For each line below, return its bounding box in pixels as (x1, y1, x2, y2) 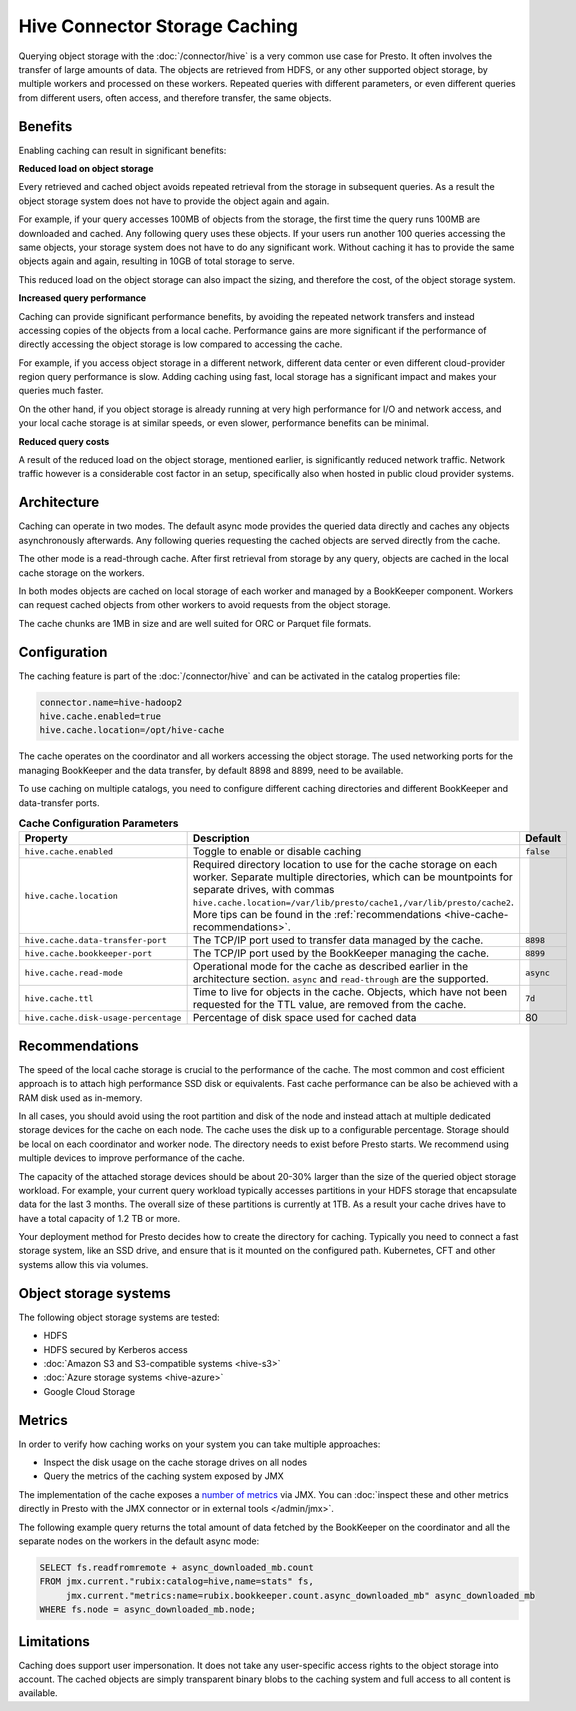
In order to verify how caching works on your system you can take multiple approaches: (18, 1438, 381, 1450)
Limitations (18, 1633, 90, 1650)
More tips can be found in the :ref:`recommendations (192, 908, 442, 922)
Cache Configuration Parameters (18, 816, 179, 830)
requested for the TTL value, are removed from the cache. (192, 998, 467, 1012)
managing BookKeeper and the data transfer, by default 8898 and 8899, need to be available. (18, 764, 404, 776)
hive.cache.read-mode (24, 967, 124, 978)
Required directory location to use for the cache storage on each (192, 858, 498, 872)
